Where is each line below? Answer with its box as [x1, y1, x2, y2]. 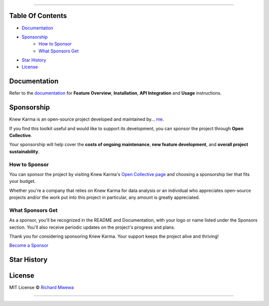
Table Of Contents [9, 11, 67, 20]
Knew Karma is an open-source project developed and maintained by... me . [9, 116, 164, 122]
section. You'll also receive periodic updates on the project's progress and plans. [9, 224, 175, 230]
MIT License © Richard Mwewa [9, 285, 74, 291]
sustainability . [9, 149, 40, 154]
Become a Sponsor [9, 242, 49, 249]
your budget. [9, 178, 36, 184]
